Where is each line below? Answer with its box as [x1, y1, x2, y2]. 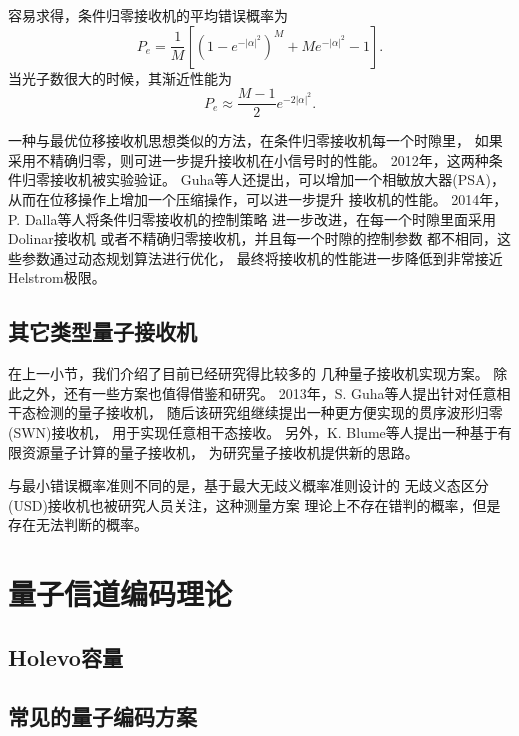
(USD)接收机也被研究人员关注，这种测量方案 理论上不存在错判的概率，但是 [8, 494, 501, 515]
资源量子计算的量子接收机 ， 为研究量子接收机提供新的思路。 [21, 441, 419, 462]
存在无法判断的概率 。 [8, 514, 148, 535]
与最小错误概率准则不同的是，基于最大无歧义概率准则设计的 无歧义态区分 [8, 475, 489, 496]
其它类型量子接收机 [8, 316, 197, 347]
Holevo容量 [8, 641, 123, 672]
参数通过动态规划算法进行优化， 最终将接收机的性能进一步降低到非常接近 [21, 247, 503, 268]
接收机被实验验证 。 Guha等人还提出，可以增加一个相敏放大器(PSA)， [49, 169, 505, 190]
